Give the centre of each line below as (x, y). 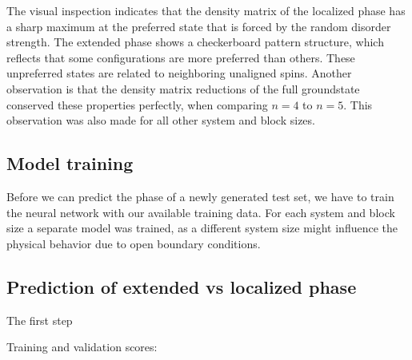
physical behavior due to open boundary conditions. (134, 243)
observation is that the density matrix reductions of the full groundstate (183, 88)
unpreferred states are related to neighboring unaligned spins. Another (179, 73)
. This (358, 104)
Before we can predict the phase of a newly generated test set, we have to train (200, 196)
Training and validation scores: (82, 347)
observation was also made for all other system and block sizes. (161, 120)
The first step (40, 320)
